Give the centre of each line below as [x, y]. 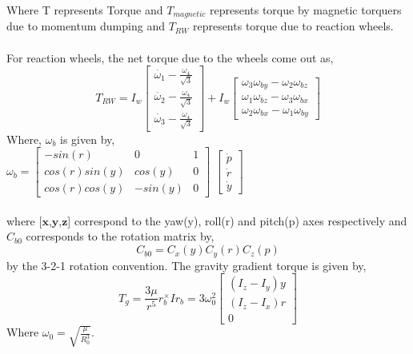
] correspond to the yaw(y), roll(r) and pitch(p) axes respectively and [237, 220]
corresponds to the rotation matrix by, [120, 236]
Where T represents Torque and [85, 10]
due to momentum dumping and [86, 26]
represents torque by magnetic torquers [305, 10]
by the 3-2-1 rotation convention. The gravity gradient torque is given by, [186, 265]
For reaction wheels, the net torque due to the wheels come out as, [170, 57]
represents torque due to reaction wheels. [293, 26]
